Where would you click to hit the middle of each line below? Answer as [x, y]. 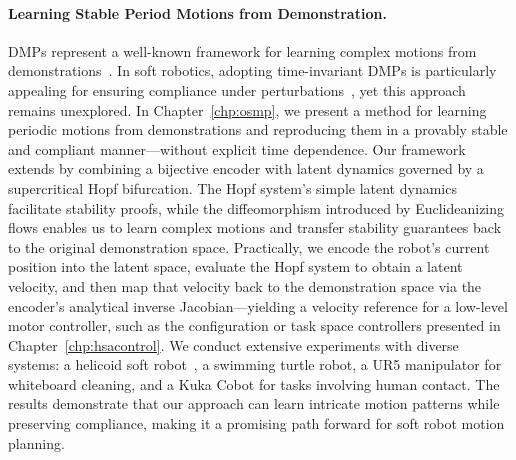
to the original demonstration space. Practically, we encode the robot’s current [249, 246]
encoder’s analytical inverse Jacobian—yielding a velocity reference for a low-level [258, 305]
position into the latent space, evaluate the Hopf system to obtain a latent [235, 266]
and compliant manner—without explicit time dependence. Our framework [237, 148]
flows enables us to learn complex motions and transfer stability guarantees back [255, 227]
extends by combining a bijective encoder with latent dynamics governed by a [246, 168]
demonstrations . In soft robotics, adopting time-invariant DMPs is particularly [252, 70]
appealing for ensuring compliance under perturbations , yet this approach [237, 89]
